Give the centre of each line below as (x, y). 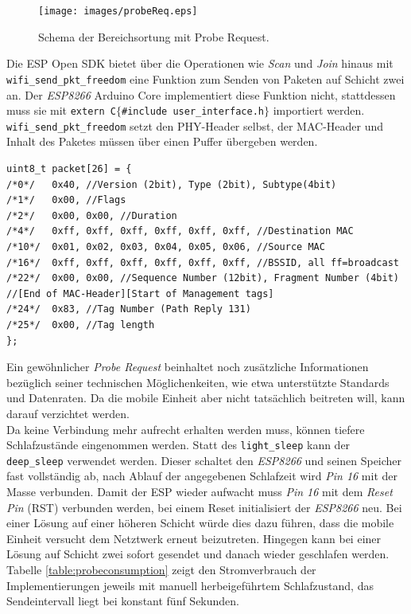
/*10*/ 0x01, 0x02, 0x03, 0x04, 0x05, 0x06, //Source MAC (166, 246)
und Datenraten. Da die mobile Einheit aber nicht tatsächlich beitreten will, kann (206, 398)
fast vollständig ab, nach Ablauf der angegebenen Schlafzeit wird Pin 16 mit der (202, 476)
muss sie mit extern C (61, 110)
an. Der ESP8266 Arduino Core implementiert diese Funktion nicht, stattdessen (201, 94)
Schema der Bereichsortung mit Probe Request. (154, 36)
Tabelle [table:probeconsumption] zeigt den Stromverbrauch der (161, 569)
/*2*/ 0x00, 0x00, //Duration (92, 215)
